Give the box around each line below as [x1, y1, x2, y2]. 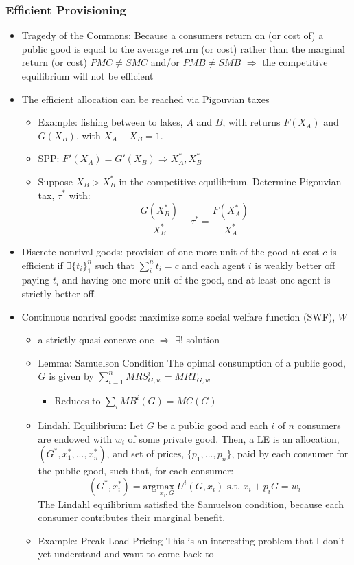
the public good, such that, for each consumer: [38, 463, 234, 478]
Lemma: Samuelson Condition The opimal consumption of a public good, [38, 355, 346, 369]
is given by [49, 369, 94, 383]
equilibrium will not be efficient [21, 69, 154, 82]
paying [21, 273, 50, 287]
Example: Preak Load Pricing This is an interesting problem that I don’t [38, 533, 345, 547]
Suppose [38, 174, 73, 188]
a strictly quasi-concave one [38, 332, 154, 347]
